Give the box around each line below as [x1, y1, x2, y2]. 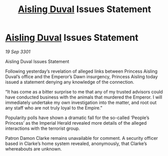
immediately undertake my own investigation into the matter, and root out [5, 99, 157, 106]
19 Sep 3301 [5, 48, 31, 55]
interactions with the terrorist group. [5, 125, 80, 131]
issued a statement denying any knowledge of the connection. [5, 79, 134, 85]
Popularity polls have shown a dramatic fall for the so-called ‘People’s [5, 115, 149, 121]
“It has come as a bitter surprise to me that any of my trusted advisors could [5, 88, 163, 94]
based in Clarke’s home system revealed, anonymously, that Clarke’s [5, 140, 147, 146]
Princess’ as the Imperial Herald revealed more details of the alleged [5, 120, 147, 126]
